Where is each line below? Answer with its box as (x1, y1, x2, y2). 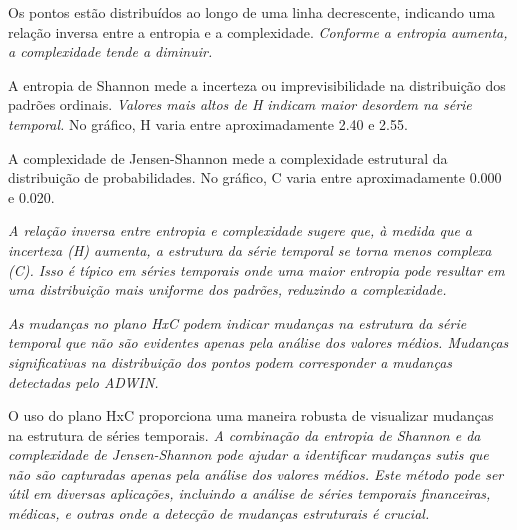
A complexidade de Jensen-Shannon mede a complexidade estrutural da (8, 147, 448, 168)
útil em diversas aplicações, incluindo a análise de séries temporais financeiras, (8, 483, 491, 504)
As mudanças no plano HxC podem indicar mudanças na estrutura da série (8, 312, 467, 333)
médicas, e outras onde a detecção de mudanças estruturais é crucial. (8, 503, 430, 524)
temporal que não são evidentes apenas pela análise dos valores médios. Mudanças (8, 332, 509, 353)
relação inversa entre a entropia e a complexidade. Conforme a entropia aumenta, (8, 21, 508, 42)
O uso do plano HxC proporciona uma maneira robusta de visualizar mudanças (8, 405, 494, 426)
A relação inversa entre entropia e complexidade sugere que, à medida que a (8, 220, 473, 241)
